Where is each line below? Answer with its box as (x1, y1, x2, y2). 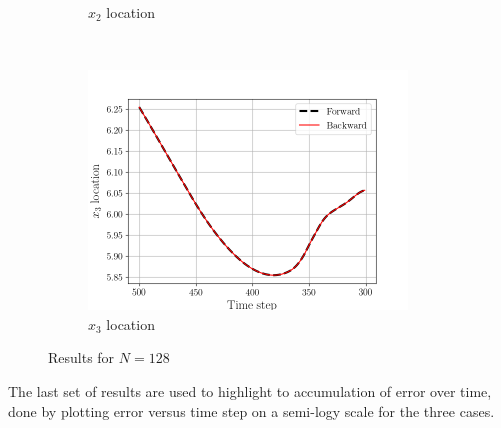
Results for (48, 347, 115, 368)
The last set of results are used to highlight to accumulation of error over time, (8, 380, 492, 401)
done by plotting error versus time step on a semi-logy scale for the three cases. (8, 400, 495, 421)
